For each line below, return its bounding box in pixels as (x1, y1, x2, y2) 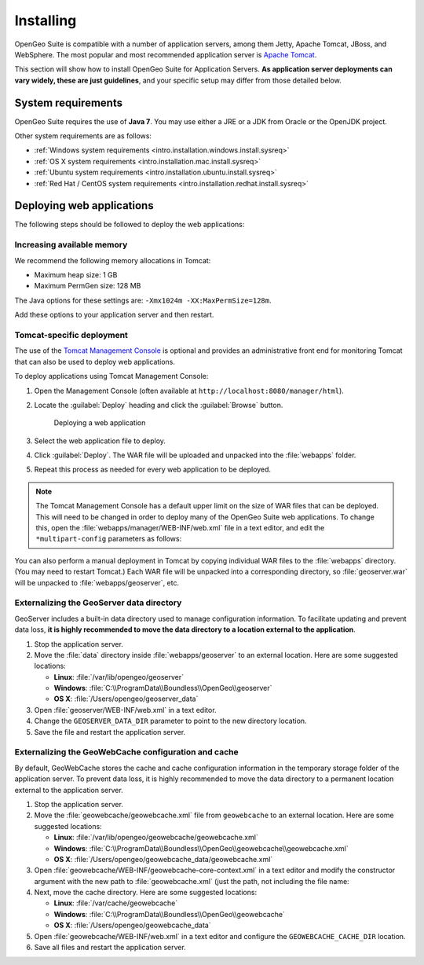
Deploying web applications (14, 199, 154, 212)
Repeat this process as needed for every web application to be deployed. (34, 464, 271, 475)
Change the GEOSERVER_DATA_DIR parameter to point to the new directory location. (34, 716, 307, 726)
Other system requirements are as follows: (14, 131, 152, 141)
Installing (14, 12, 77, 29)
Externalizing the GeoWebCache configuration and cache (14, 747, 239, 758)
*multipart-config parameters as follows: (35, 534, 182, 544)
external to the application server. (14, 785, 123, 794)
